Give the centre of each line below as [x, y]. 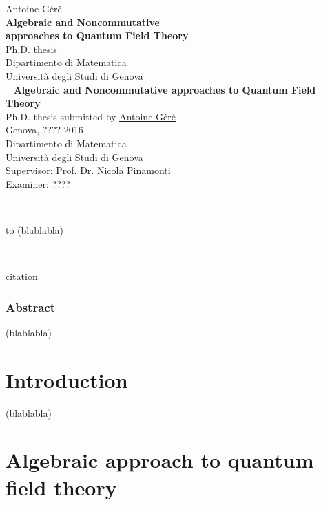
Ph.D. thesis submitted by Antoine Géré [91, 116]
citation [22, 276]
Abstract [30, 307]
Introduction [67, 379]
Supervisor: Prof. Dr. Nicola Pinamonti [88, 170]
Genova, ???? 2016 [44, 130]
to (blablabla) [35, 229]
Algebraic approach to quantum [160, 460]
